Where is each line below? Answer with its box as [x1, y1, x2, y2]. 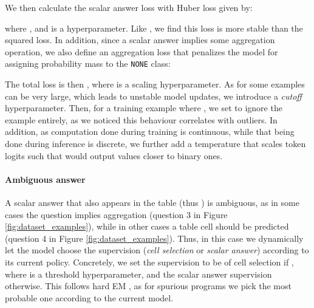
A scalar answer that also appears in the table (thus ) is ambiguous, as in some [5, 196, 299, 208]
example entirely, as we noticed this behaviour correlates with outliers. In [5, 113, 278, 126]
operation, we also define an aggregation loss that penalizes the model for [5, 45, 278, 58]
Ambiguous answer [5, 173, 86, 185]
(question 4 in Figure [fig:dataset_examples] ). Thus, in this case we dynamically [5, 231, 304, 244]
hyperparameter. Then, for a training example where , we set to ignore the [5, 101, 282, 114]
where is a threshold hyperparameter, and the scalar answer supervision [5, 267, 272, 280]
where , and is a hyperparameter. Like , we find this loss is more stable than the [5, 21, 303, 34]
